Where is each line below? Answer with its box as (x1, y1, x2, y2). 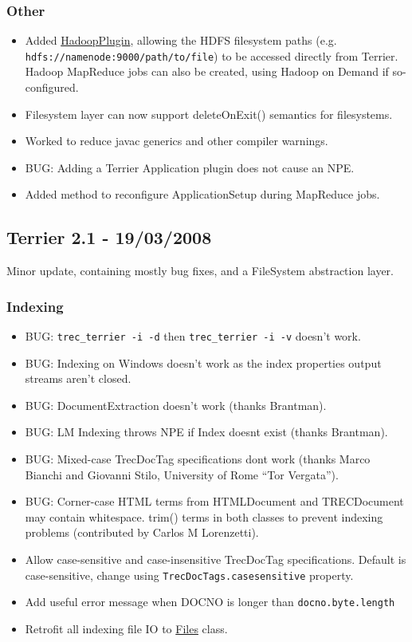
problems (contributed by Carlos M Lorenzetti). (25, 524, 259, 541)
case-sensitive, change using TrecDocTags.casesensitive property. (25, 566, 354, 583)
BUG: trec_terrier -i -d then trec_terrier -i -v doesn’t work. (25, 328, 361, 345)
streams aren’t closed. (25, 370, 131, 387)
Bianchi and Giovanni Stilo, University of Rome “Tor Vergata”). (25, 466, 339, 482)
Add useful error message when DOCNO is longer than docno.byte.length (25, 593, 395, 610)
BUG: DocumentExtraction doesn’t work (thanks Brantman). (25, 396, 327, 413)
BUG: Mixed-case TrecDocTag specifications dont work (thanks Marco (25, 451, 371, 467)
